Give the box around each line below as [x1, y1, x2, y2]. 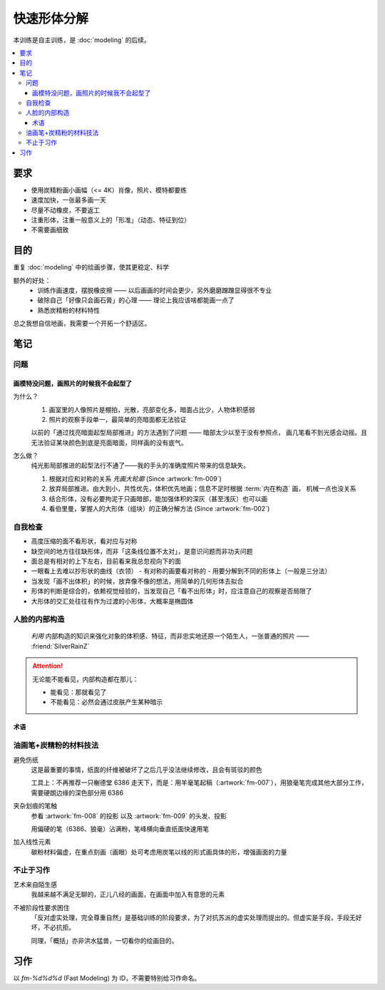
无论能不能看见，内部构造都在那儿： [32, 674, 139, 684]
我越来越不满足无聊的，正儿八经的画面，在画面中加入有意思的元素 [31, 890, 225, 899]
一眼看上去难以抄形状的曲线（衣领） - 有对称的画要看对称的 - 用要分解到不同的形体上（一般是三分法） [31, 567, 332, 575]
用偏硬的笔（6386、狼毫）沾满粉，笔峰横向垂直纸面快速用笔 [31, 824, 210, 833]
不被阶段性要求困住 [13, 903, 70, 912]
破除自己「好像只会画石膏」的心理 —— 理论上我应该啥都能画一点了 [37, 296, 235, 304]
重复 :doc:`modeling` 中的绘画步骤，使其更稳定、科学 [13, 263, 169, 272]
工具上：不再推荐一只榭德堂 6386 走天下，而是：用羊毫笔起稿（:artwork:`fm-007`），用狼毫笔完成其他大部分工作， [31, 778, 368, 787]
